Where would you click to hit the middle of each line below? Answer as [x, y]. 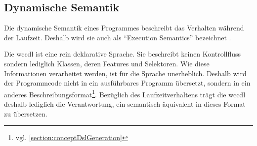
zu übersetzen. [26, 113]
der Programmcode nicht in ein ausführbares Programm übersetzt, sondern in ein [127, 83]
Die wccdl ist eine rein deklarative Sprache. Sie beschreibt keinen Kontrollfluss [123, 54]
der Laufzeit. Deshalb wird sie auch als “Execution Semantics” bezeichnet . [118, 37]
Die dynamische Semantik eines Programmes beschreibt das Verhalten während [124, 28]
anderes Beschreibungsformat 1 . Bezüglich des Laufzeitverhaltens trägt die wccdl [125, 93]
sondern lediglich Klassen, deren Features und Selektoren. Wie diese [107, 63]
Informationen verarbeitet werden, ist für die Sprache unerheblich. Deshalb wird [125, 73]
